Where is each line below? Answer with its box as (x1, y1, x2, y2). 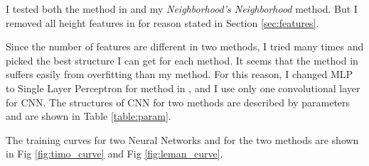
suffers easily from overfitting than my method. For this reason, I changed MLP (6, 67, 353, 82)
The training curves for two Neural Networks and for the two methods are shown (6, 132, 359, 147)
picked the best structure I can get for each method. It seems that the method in (6, 52, 358, 67)
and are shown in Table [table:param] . (6, 109, 171, 123)
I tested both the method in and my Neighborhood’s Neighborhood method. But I (6, 1, 358, 16)
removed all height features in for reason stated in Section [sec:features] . (6, 15, 319, 30)
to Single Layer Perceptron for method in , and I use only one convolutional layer (6, 80, 360, 95)
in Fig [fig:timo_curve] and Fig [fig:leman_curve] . (6, 146, 223, 161)
